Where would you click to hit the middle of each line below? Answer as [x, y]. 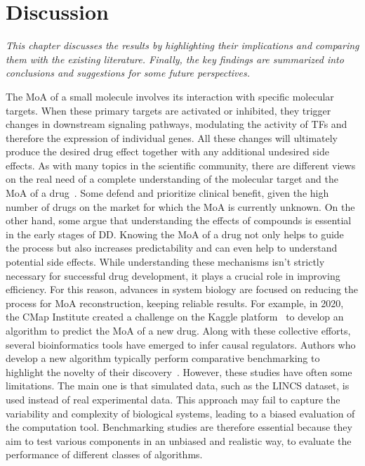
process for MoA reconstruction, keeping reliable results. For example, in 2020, [175, 303]
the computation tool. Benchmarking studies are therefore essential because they [179, 427]
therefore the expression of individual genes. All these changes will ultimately [172, 137]
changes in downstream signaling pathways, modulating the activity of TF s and [177, 124]
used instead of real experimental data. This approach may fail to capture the [173, 399]
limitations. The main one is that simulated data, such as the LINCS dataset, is [178, 386]
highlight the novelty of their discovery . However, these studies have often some [179, 371]
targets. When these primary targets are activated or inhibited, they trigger [168, 110]
